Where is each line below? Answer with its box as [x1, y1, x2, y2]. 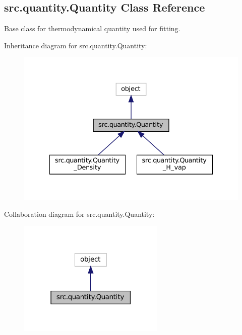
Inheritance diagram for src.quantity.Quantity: [4, 40, 147, 50]
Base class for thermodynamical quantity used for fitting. [4, 23, 180, 34]
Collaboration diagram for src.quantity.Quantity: [4, 209, 155, 219]
